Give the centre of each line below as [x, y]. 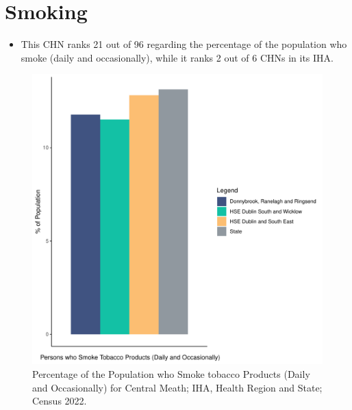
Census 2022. [60, 401]
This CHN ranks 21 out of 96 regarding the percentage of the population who [184, 44]
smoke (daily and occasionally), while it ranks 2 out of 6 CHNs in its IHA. [177, 57]
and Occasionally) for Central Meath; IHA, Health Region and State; [177, 387]
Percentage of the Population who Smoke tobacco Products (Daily [171, 373]
